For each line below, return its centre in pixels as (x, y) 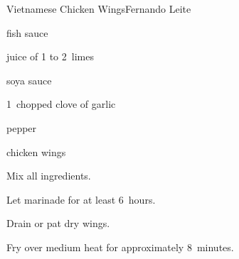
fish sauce (27, 32)
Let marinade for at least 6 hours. (81, 199)
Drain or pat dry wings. (58, 223)
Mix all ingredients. (49, 176)
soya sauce (29, 80)
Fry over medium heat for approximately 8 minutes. (120, 247)
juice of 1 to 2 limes (50, 56)
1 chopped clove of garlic (61, 104)
